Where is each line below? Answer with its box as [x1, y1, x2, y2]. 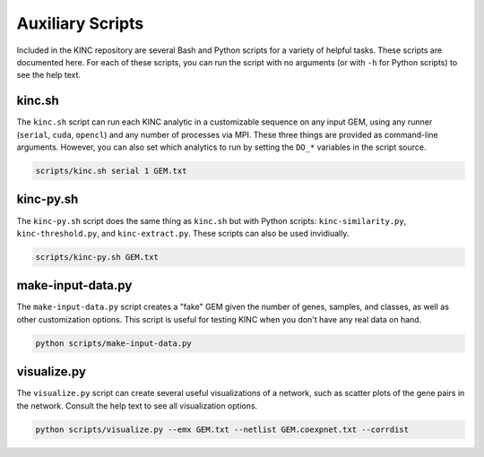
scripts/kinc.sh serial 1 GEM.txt [35, 166, 187, 176]
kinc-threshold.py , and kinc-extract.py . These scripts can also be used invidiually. [16, 228, 350, 238]
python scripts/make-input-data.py [35, 338, 192, 349]
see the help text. [16, 70, 81, 81]
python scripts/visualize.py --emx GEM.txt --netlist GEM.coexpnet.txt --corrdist [35, 424, 410, 435]
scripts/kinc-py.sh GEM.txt [35, 252, 159, 262]
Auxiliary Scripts [16, 13, 144, 33]
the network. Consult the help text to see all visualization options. [16, 400, 258, 411]
